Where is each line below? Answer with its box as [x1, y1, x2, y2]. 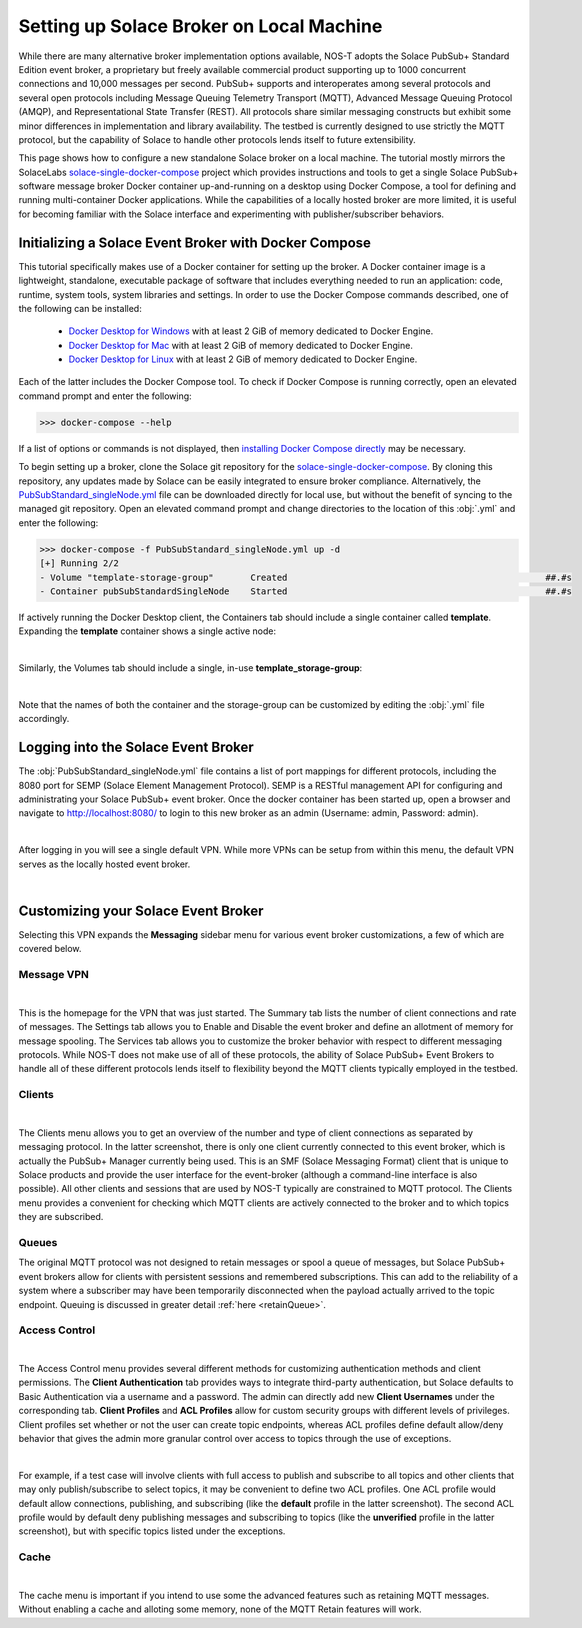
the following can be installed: [18, 302, 142, 314]
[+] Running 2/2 [39, 558, 120, 569]
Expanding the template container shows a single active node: [18, 625, 277, 637]
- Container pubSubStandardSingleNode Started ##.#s [39, 585, 572, 597]
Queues [18, 1235, 58, 1249]
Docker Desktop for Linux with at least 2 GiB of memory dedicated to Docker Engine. [68, 353, 418, 365]
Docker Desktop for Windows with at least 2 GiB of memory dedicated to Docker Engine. [68, 325, 434, 337]
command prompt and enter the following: [18, 390, 192, 402]
